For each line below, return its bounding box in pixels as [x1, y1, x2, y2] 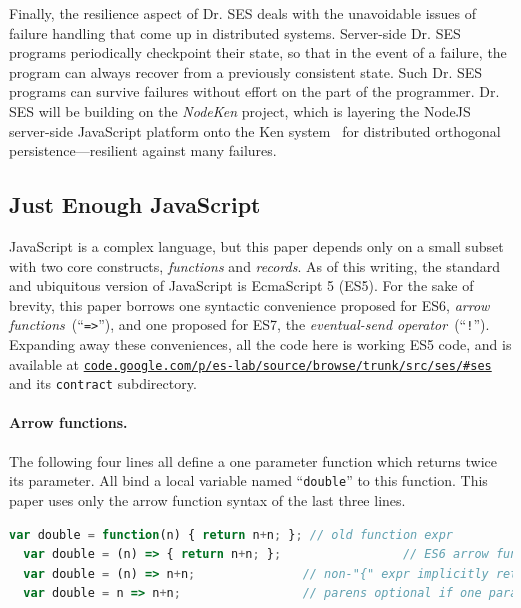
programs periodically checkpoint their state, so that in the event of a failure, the [9, 42, 507, 63]
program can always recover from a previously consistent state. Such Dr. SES [9, 61, 483, 82]
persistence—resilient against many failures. [9, 140, 277, 161]
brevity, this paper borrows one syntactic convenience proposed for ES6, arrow [9, 294, 490, 315]
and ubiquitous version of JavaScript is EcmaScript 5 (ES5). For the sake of [9, 275, 474, 296]
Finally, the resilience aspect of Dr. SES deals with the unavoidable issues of [9, 3, 477, 23]
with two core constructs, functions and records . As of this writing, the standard [9, 255, 501, 276]
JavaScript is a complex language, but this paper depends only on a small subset [9, 235, 504, 256]
